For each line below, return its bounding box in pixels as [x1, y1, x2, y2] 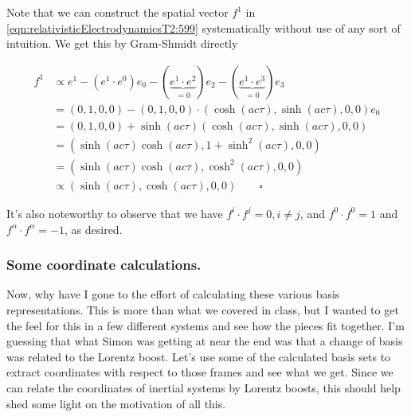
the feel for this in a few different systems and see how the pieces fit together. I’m [6, 317, 405, 333]
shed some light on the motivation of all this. [6, 395, 226, 411]
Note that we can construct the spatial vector [6, 4, 229, 20]
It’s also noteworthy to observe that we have [6, 205, 223, 221]
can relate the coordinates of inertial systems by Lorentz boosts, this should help [6, 379, 401, 396]
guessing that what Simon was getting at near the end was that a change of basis [6, 333, 403, 349]
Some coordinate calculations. [6, 255, 202, 275]
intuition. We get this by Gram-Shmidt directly [6, 35, 238, 52]
